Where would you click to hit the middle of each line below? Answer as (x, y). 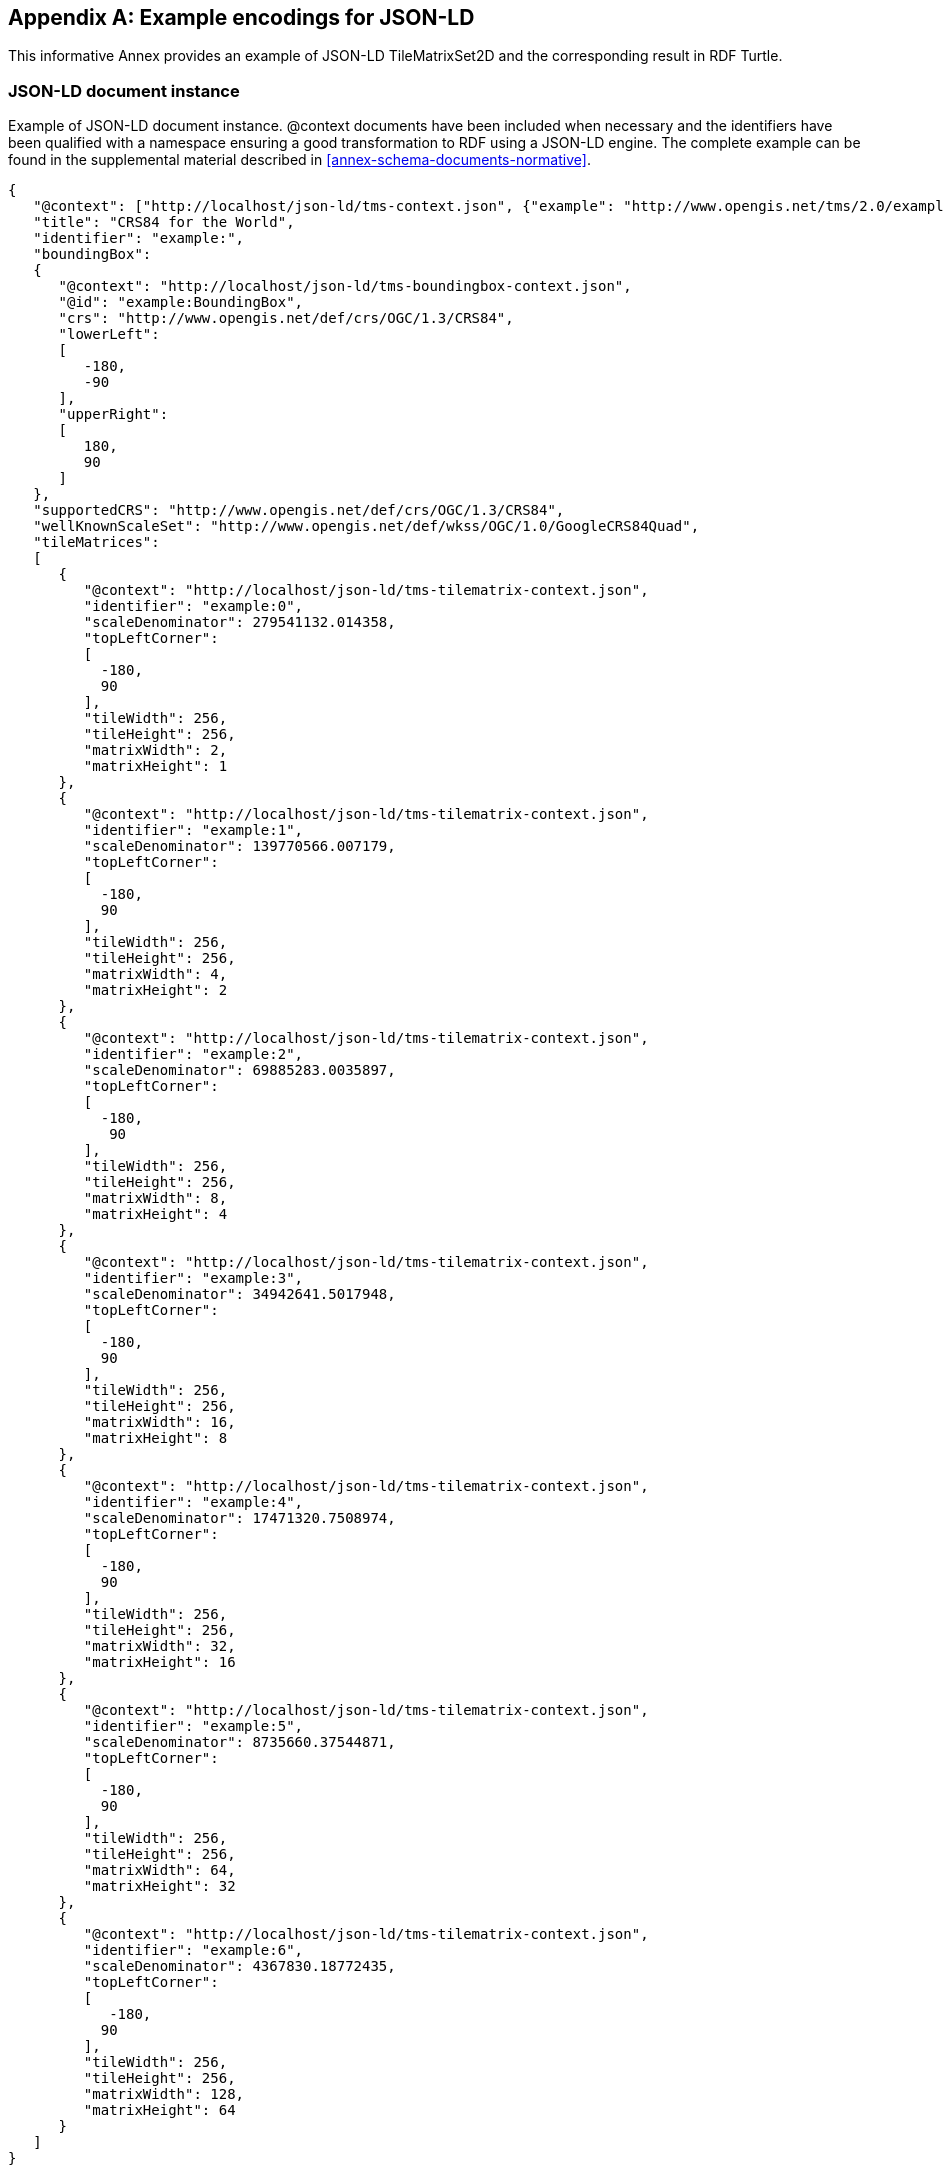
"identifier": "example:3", (193, 1278)
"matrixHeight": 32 (159, 1886)
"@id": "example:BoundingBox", (181, 302)
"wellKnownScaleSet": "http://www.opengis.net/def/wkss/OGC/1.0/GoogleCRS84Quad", (366, 526)
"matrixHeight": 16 (159, 1662)
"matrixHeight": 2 (155, 990)
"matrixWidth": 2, (155, 750)
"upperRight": (113, 414)
